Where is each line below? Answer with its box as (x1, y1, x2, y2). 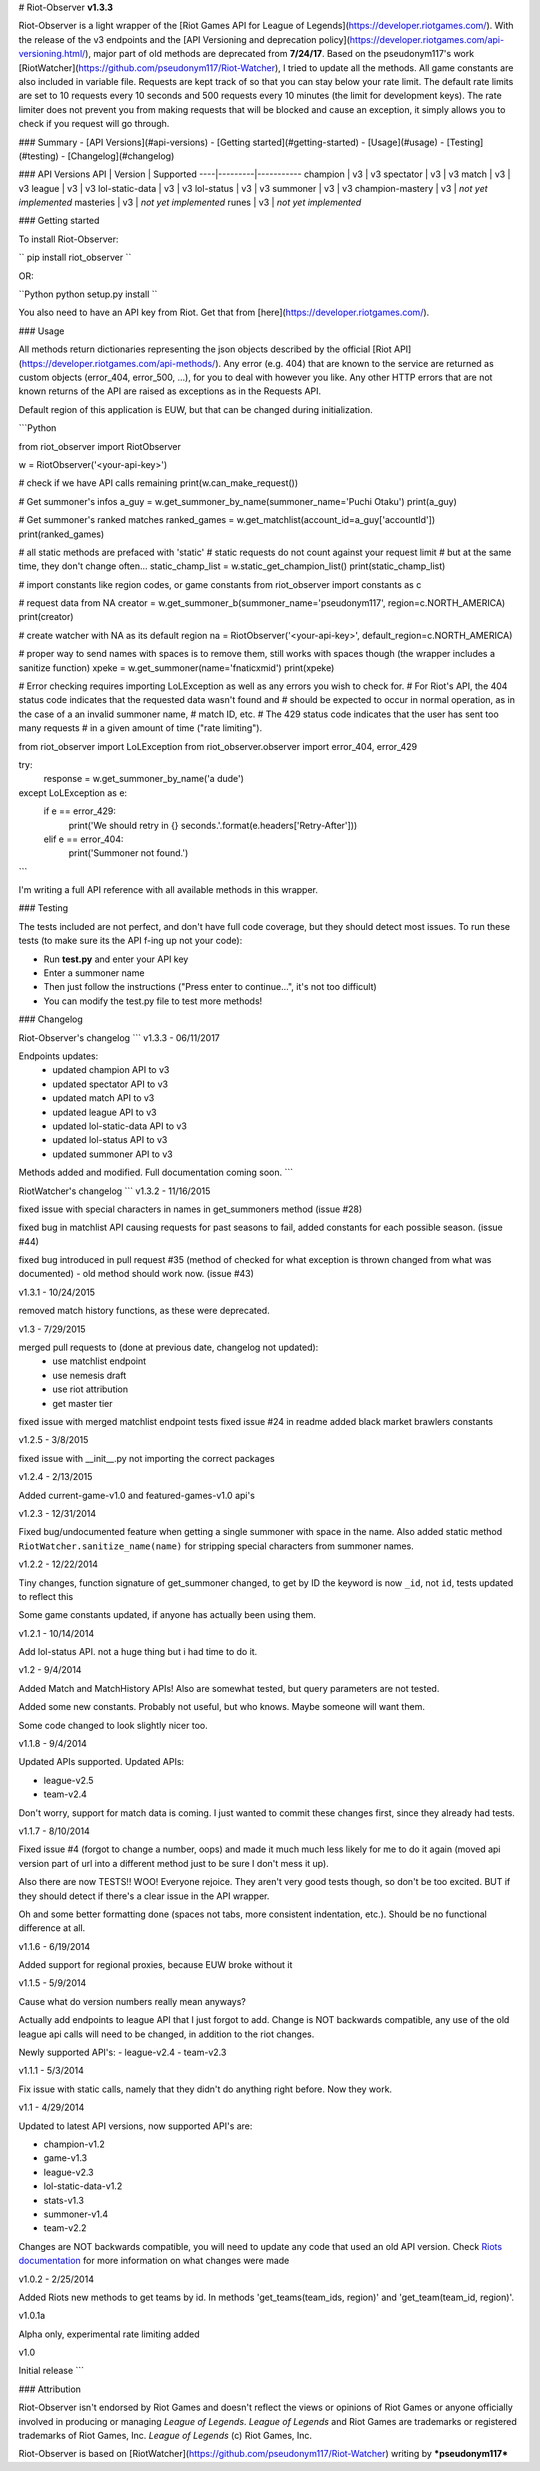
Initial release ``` (18, 2365, 85, 2377)
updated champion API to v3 (52, 1064, 170, 1076)
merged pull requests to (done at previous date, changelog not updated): (18, 1341, 319, 1354)
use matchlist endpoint (52, 1355, 147, 1367)
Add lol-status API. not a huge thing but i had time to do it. (18, 1646, 258, 1658)
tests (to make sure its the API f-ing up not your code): (18, 935, 243, 947)
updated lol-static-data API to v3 (52, 1120, 187, 1132)
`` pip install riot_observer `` (18, 251, 132, 264)
